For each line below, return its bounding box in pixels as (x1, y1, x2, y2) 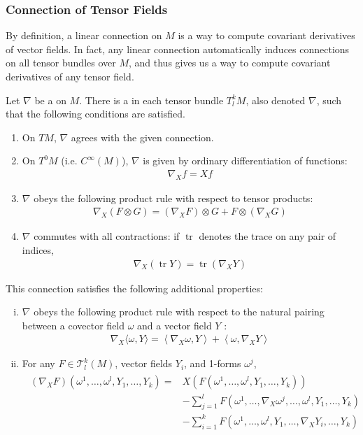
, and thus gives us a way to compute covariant (129, 55, 331, 70)
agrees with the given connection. (71, 129, 214, 144)
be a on (34, 92, 66, 107)
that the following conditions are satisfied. (6, 106, 185, 121)
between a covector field (22, 318, 125, 332)
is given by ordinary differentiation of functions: (143, 153, 348, 168)
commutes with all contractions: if (34, 229, 180, 243)
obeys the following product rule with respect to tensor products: (34, 190, 313, 205)
